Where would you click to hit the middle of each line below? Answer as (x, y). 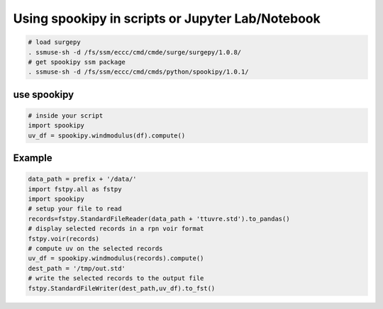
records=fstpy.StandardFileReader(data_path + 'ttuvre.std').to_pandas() (159, 219)
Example (33, 158)
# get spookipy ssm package (77, 62)
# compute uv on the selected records (95, 249)
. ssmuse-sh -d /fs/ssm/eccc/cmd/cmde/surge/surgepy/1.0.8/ (135, 52)
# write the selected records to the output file (116, 279)
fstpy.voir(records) (63, 238)
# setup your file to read (75, 209)
